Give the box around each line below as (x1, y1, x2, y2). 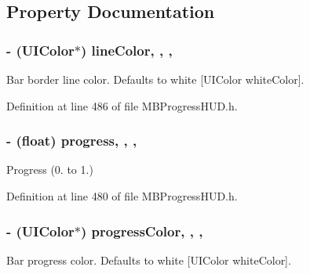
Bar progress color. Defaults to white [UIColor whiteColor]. (6, 251, 291, 268)
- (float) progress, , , (6, 131, 137, 150)
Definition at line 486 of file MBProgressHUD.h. (6, 97, 238, 114)
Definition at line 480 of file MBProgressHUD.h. (6, 188, 238, 204)
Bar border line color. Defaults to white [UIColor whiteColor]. (6, 71, 305, 87)
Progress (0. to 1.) (6, 161, 93, 178)
